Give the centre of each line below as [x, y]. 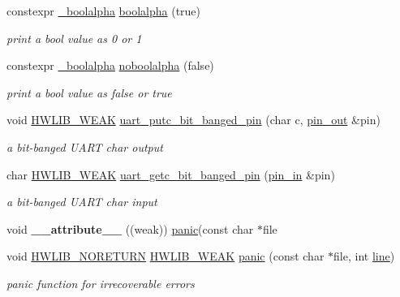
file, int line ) [364, 256]
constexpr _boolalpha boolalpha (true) [104, 11]
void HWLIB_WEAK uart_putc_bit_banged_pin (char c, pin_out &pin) [194, 120]
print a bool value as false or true [89, 92]
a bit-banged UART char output [85, 146]
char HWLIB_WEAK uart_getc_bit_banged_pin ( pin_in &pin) [171, 174]
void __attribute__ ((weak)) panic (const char [130, 228]
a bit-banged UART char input [82, 202]
